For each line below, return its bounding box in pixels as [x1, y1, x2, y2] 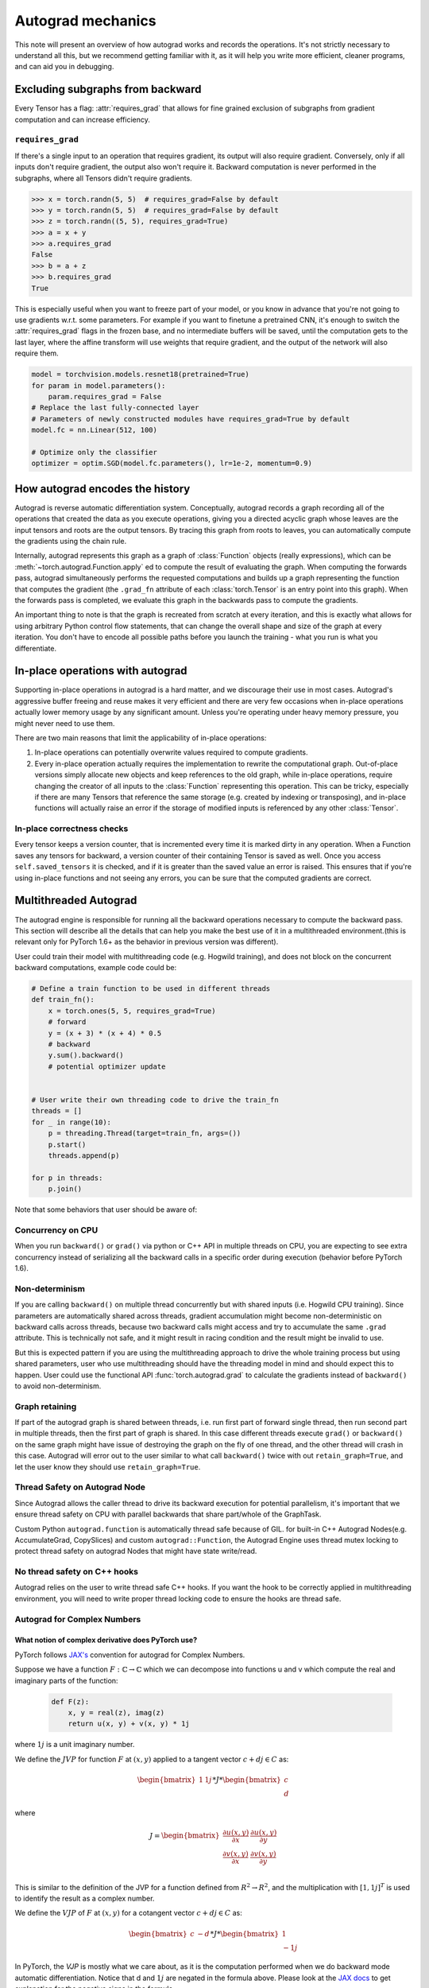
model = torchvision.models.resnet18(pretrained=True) [31, 370, 249, 379]
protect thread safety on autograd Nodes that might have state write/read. [14, 1547, 257, 1556]
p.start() [48, 1140, 87, 1149]
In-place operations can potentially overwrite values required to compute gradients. [34, 747, 308, 757]
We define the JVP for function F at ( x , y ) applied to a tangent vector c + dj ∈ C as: [14, 1754, 289, 1764]
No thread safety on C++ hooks [14, 1567, 139, 1578]
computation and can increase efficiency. [14, 115, 150, 124]
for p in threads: [31, 1173, 103, 1182]
